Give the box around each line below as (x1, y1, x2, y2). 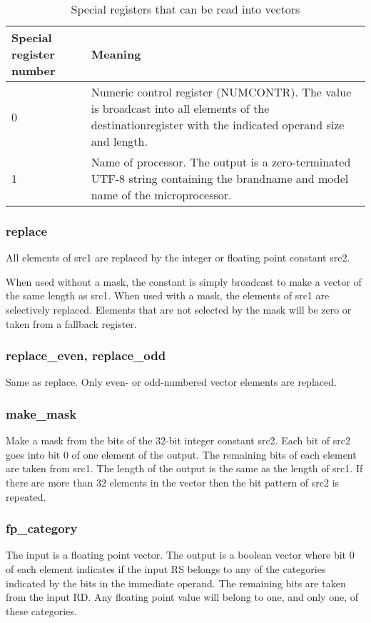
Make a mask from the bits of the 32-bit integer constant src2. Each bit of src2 (6, 433, 350, 448)
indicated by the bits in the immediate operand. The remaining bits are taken (6, 575, 346, 590)
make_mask (6, 404, 77, 422)
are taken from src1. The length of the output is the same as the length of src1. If (6, 461, 363, 476)
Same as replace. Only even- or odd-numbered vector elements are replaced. (6, 374, 337, 389)
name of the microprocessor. (91, 186, 232, 203)
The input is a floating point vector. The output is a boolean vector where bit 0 (6, 547, 355, 562)
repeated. (6, 489, 46, 504)
